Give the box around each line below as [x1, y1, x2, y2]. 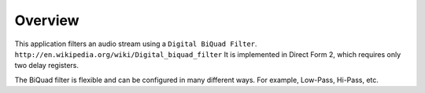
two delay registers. [14, 61, 79, 70]
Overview [14, 12, 79, 29]
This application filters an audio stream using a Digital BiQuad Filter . [14, 39, 257, 48]
